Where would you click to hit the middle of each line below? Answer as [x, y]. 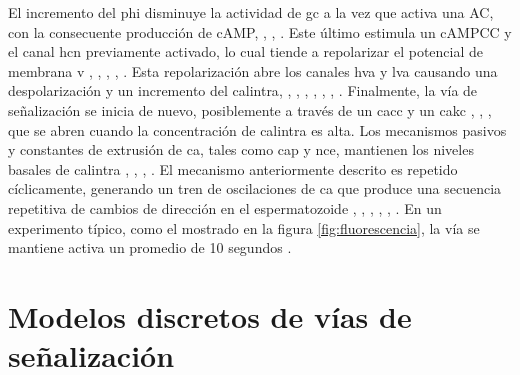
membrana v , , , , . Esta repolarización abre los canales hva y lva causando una [253, 70]
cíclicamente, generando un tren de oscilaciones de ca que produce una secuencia [255, 188]
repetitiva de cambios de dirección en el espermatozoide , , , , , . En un [225, 207]
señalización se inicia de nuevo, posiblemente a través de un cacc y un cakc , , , [250, 109]
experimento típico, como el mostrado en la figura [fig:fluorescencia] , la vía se [244, 227]
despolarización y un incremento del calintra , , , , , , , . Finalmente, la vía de [243, 90]
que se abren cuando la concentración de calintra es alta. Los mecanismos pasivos [257, 129]
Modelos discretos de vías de [210, 315]
